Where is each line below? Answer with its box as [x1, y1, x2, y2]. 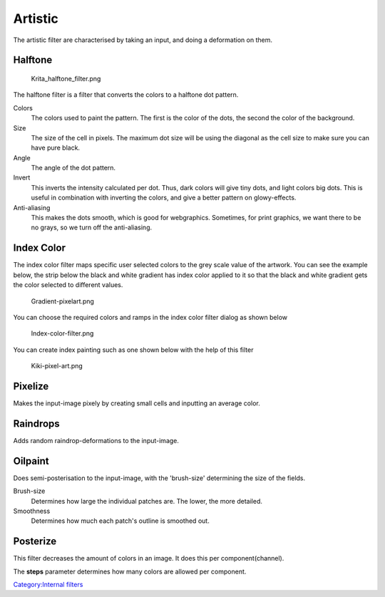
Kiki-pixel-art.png [31, 362, 83, 370]
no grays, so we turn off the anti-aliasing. [31, 223, 153, 232]
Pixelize [13, 380, 49, 392]
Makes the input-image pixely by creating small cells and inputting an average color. [13, 399, 260, 407]
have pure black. [31, 143, 81, 152]
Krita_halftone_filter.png [31, 74, 101, 83]
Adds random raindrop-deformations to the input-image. [13, 436, 180, 445]
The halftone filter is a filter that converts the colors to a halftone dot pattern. [13, 90, 239, 99]
